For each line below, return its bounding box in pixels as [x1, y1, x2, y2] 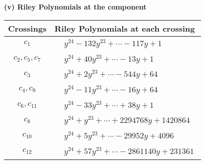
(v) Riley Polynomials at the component [4, 2, 147, 12]
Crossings [8, 22, 47, 34]
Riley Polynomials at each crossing [54, 22, 195, 34]
